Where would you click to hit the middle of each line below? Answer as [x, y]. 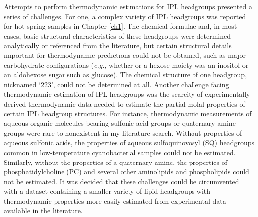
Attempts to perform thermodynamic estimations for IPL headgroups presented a [128, 6]
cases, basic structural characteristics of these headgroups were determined [118, 35]
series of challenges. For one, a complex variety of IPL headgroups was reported [125, 16]
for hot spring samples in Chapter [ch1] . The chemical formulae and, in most [121, 26]
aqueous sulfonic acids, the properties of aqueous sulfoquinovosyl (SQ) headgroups [129, 142]
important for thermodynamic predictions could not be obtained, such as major [125, 55]
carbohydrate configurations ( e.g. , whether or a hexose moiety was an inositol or [126, 65]
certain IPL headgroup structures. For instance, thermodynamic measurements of [128, 113]
